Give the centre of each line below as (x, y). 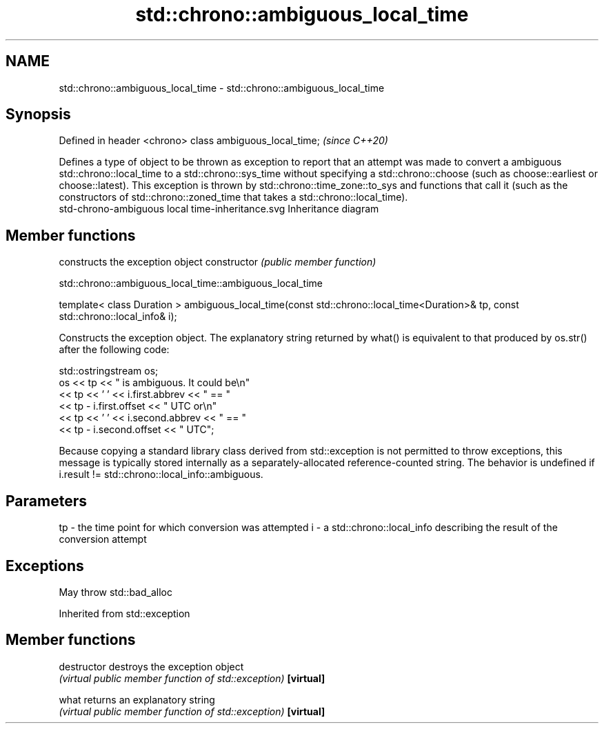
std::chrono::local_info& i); (118, 317)
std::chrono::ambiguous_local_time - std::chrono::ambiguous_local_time (222, 88)
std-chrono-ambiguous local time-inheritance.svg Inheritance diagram (219, 209)
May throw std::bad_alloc (115, 592)
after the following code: (114, 350)
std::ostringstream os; (109, 371)
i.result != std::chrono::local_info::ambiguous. (161, 475)
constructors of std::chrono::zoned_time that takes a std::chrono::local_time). (233, 197)
